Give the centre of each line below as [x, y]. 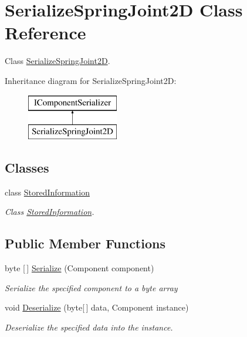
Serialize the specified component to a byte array [91, 287]
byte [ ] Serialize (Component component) [79, 268]
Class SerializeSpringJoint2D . [57, 61]
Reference [45, 33]
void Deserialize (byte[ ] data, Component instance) [97, 307]
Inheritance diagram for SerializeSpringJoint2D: [91, 80]
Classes [27, 168]
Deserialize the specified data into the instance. [89, 327]
